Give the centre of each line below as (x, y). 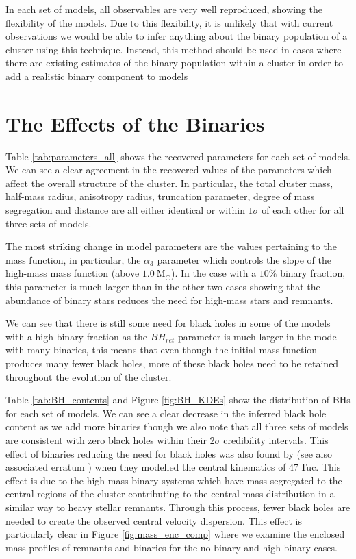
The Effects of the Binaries (135, 123)
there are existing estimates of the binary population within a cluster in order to (174, 63)
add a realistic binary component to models (97, 76)
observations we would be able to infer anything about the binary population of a (177, 36)
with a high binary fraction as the (77, 336)
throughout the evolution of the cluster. (89, 376)
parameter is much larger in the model (259, 336)
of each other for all (303, 210)
